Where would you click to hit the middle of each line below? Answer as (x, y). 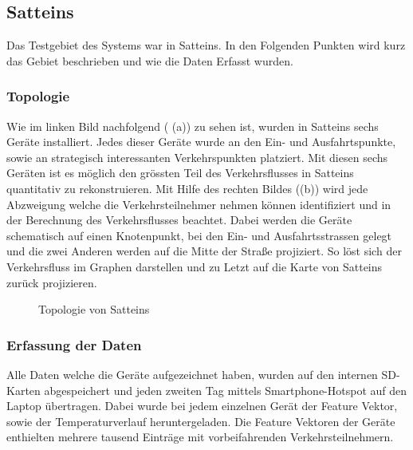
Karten (24, 390)
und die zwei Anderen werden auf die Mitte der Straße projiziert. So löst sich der (204, 251)
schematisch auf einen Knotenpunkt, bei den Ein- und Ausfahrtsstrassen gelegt (199, 235)
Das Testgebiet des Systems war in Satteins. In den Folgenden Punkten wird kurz (206, 45)
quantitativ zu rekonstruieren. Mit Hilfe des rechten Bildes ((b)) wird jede (187, 188)
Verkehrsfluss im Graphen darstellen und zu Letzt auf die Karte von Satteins (195, 266)
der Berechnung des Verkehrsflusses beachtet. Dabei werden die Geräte (179, 220)
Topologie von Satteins (94, 309)
